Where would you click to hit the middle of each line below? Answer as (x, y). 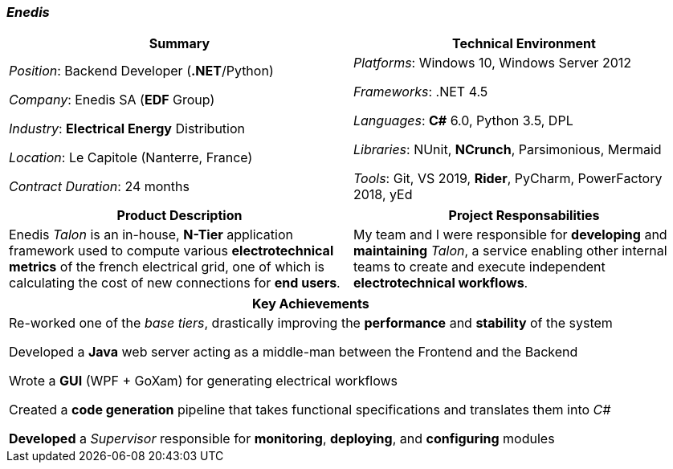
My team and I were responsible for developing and (510, 235)
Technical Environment (524, 44)
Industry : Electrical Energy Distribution (127, 129)
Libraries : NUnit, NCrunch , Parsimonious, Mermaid (508, 150)
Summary (179, 44)
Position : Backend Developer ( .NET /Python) (141, 71)
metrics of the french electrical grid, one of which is (167, 267)
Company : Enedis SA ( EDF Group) (112, 100)
